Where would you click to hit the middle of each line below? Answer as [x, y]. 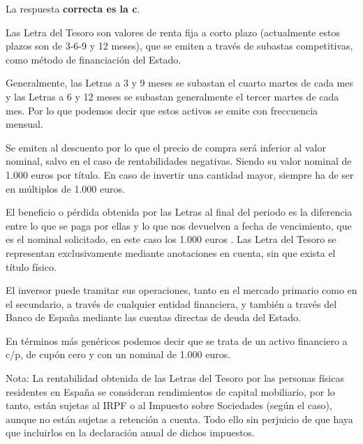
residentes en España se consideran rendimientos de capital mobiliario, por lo [170, 391]
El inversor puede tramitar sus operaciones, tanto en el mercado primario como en [181, 290]
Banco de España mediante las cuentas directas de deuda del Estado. [153, 317]
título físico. [31, 266]
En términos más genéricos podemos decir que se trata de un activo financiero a [177, 340]
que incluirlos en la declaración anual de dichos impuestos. [130, 432]
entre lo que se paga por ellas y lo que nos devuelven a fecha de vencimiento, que [179, 225]
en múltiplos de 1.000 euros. [65, 188]
